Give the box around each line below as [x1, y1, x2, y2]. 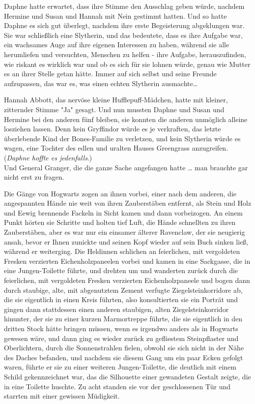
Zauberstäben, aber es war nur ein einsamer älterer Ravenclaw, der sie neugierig [4, 227, 245, 237]
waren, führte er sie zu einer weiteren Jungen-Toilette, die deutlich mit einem [4, 362, 236, 372]
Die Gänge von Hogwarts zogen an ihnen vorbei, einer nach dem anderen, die [4, 188, 237, 198]
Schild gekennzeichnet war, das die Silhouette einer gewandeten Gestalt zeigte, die [4, 371, 251, 381]
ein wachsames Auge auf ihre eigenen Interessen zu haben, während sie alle [4, 39, 229, 50]
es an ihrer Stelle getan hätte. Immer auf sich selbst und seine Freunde [4, 68, 217, 79]
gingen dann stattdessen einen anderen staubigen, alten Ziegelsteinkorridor [4, 304, 229, 314]
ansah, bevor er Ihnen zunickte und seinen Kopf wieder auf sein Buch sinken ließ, [4, 236, 249, 247]
